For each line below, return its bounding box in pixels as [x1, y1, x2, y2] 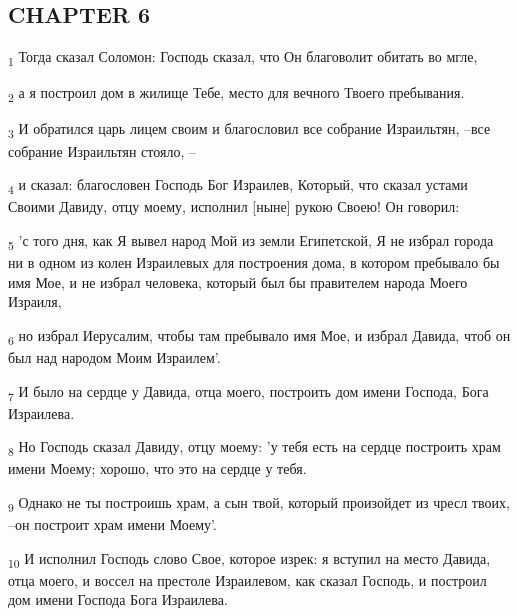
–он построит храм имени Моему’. [8, 514, 217, 535]
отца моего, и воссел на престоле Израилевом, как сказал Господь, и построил [8, 569, 487, 590]
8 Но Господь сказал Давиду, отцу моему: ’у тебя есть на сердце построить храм [8, 436, 501, 460]
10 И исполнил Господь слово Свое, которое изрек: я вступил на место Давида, [8, 547, 491, 571]
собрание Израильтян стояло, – [8, 140, 196, 161]
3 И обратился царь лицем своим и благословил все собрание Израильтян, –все [8, 118, 491, 142]
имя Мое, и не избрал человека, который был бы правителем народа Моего [8, 271, 468, 292]
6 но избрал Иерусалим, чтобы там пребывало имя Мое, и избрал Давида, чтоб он [8, 324, 511, 348]
